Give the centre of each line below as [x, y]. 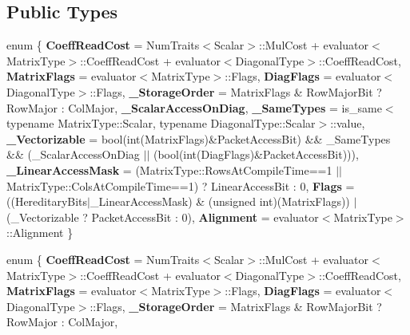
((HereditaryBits [47, 201]
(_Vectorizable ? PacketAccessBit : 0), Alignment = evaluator [163, 217]
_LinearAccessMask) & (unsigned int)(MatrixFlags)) [220, 201]
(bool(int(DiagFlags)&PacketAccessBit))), [256, 154]
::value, [348, 123]
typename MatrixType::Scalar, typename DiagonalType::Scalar [161, 123]
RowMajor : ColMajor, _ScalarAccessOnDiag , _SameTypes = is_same [194, 107]
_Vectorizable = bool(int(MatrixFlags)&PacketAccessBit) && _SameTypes [199, 138]
